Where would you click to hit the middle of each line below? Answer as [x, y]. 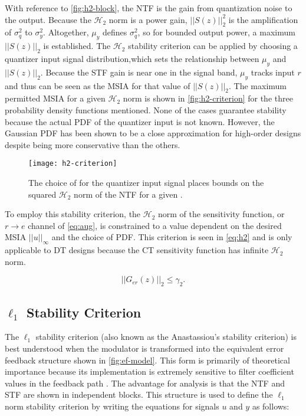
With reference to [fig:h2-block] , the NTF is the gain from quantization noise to [149, 8]
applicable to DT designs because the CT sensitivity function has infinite [137, 250]
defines [115, 32]
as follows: [271, 406]
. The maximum [258, 85]
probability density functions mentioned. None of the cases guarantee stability [146, 109]
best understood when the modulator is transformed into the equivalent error [144, 348]
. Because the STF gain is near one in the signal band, [139, 72]
